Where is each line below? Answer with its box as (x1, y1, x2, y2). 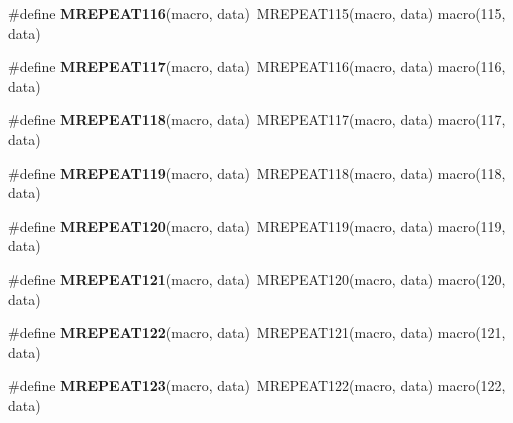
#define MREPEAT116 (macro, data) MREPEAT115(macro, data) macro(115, (8, 3, 506, 23)
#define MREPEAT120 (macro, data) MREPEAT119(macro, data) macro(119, (8, 215, 506, 236)
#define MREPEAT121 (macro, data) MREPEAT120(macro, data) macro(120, (8, 268, 506, 289)
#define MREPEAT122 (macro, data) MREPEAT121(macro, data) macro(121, (8, 322, 506, 343)
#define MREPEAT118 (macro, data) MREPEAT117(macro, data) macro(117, (8, 109, 506, 130)
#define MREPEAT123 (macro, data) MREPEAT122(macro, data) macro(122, (8, 375, 506, 396)
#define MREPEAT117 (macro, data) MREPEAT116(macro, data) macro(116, (8, 56, 506, 77)
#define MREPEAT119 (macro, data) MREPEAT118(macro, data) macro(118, (8, 162, 506, 183)
